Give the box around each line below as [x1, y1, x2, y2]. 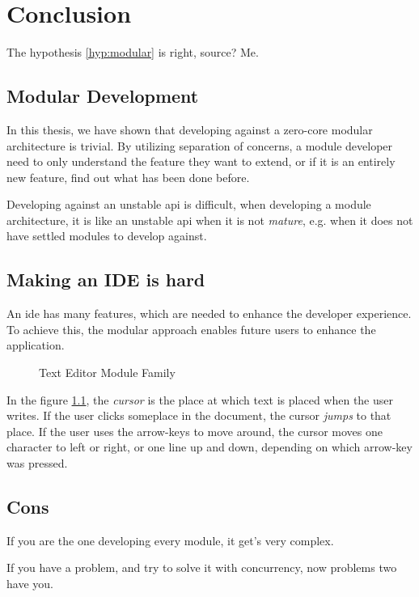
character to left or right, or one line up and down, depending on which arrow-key [6, 438, 413, 455]
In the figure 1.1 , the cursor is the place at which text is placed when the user [6, 391, 394, 408]
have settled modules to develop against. [6, 227, 207, 244]
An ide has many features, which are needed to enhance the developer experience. [6, 305, 412, 322]
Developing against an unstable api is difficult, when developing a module [6, 196, 371, 213]
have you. [6, 575, 53, 592]
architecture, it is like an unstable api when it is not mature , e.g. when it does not [6, 211, 413, 228]
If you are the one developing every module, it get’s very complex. [6, 531, 334, 548]
